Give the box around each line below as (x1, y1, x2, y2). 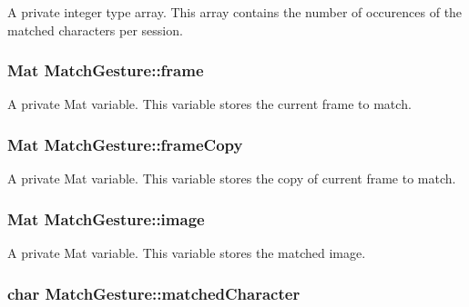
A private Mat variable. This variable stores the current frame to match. (7, 94, 412, 114)
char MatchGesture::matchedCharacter (7, 282, 301, 304)
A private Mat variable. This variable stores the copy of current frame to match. (7, 169, 456, 188)
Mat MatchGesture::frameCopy (7, 133, 243, 155)
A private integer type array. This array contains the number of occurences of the (7, 3, 463, 21)
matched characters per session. (7, 20, 183, 39)
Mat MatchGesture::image (7, 207, 205, 230)
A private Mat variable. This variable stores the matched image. (7, 243, 366, 262)
